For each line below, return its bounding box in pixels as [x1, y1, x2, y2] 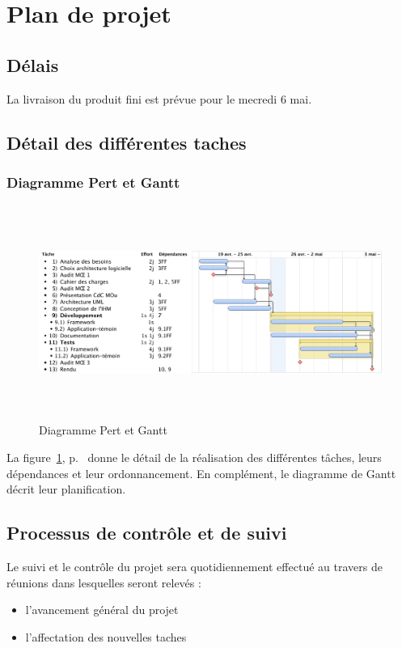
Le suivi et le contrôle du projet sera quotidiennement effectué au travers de [6, 557, 383, 574]
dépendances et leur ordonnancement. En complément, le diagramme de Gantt [6, 464, 396, 481]
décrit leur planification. [6, 481, 126, 498]
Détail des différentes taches [6, 129, 247, 155]
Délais [6, 52, 59, 77]
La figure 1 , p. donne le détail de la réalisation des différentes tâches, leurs [6, 448, 382, 465]
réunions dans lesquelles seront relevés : [6, 574, 201, 591]
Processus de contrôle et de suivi [6, 520, 287, 545]
